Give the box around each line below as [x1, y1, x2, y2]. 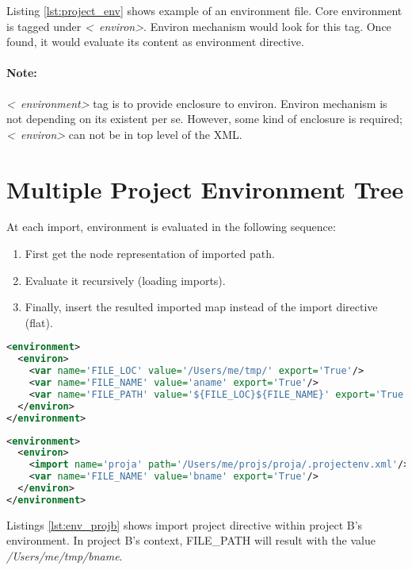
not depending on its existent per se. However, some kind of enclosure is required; [6, 110, 402, 127]
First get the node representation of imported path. [25, 245, 275, 262]
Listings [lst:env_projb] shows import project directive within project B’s [6, 516, 363, 533]
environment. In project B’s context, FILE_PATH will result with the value [6, 532, 376, 549]
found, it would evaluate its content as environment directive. [6, 33, 304, 50]
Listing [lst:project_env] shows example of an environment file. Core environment [6, 2, 402, 18]
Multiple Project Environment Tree [6, 172, 404, 205]
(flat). [25, 314, 53, 330]
